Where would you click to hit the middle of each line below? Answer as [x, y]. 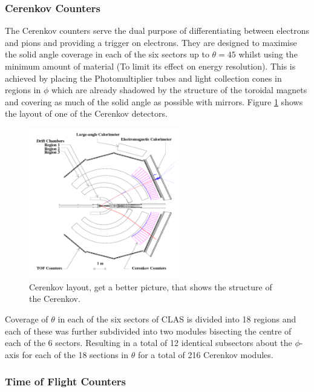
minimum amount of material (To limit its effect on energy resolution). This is [150, 66]
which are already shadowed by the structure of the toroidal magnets [179, 90]
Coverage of [27, 319]
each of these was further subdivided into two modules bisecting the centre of [148, 331]
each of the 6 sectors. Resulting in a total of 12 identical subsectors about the [149, 343]
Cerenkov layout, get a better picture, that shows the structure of [151, 286]
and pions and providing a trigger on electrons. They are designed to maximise [151, 42]
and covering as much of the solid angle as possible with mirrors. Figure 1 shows [154, 101]
